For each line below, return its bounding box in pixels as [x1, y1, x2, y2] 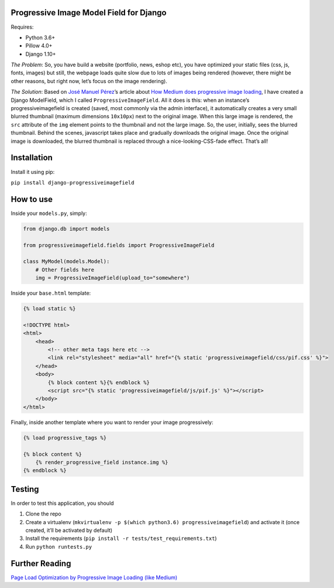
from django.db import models [23, 225, 110, 232]
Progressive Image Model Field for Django [11, 8, 167, 18]
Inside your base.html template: [11, 290, 91, 297]
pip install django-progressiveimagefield [11, 179, 135, 186]
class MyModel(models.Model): [23, 258, 110, 265]
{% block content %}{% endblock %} [47, 379, 150, 386]
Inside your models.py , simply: [11, 210, 87, 217]
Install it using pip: [11, 168, 55, 175]
